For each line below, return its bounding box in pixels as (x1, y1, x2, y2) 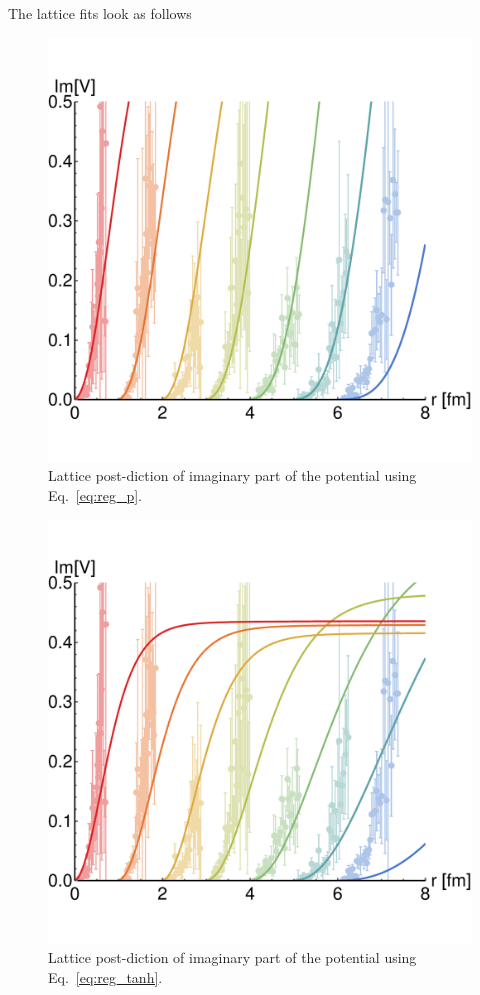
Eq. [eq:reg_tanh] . (48, 966, 163, 987)
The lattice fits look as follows (8, 3, 192, 23)
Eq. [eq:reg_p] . (48, 484, 143, 505)
